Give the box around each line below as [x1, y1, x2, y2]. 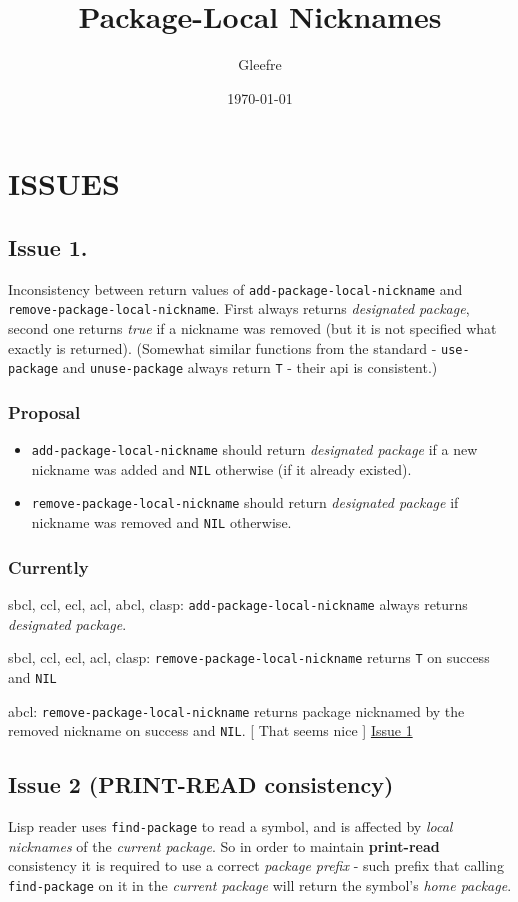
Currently [8, 554, 89, 579]
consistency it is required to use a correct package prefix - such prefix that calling [8, 855, 504, 876]
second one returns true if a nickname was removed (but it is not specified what [8, 318, 497, 339]
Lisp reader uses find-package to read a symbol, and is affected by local [8, 816, 453, 837]
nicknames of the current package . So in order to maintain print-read [8, 835, 440, 856]
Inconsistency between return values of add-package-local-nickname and [8, 278, 463, 299]
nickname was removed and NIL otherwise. [31, 512, 292, 533]
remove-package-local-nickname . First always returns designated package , [8, 298, 470, 319]
